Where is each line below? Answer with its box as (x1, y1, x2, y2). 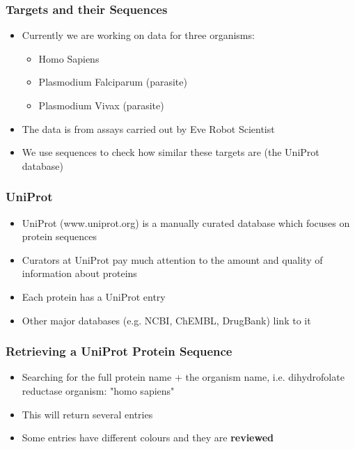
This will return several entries (22, 407, 153, 421)
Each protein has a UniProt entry (22, 289, 166, 304)
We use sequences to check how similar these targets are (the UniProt (22, 145, 319, 159)
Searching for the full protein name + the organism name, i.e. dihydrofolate (22, 370, 345, 384)
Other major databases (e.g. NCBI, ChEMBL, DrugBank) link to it (22, 313, 311, 327)
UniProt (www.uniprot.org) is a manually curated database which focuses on (22, 215, 350, 230)
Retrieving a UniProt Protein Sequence (6, 342, 232, 360)
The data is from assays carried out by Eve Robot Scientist (22, 121, 275, 136)
